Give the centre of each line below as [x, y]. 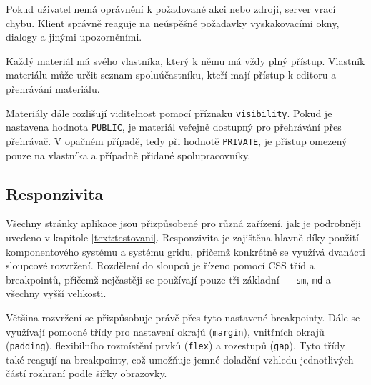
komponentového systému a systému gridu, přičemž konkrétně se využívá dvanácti [185, 251]
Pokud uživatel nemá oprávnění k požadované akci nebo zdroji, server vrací [171, 9]
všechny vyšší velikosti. [56, 293]
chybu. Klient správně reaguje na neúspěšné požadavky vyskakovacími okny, [173, 22]
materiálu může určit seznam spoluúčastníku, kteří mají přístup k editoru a [171, 75]
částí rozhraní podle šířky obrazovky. [86, 373]
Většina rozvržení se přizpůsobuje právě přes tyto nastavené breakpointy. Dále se [183, 317]
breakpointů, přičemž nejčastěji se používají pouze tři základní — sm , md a [168, 279]
